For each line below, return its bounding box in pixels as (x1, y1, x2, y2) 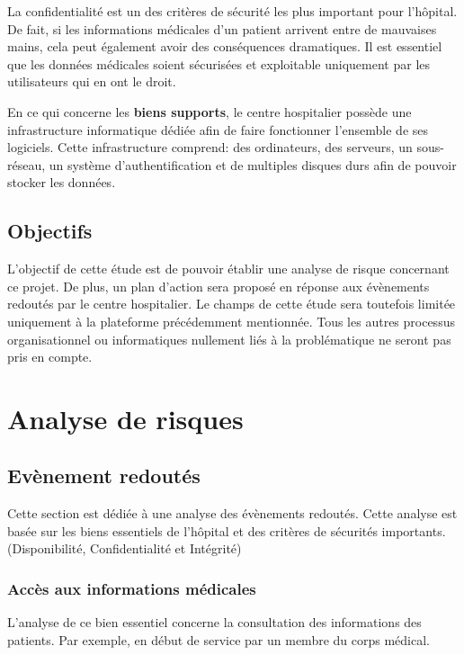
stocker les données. (7, 173, 116, 192)
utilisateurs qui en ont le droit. (7, 72, 176, 91)
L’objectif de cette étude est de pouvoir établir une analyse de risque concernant (7, 259, 450, 278)
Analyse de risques (7, 399, 244, 436)
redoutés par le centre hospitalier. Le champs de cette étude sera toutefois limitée (7, 294, 456, 313)
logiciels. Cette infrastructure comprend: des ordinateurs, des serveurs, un (7, 138, 413, 157)
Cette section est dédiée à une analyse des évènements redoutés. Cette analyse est (7, 504, 458, 523)
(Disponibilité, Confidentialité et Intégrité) (7, 539, 242, 558)
